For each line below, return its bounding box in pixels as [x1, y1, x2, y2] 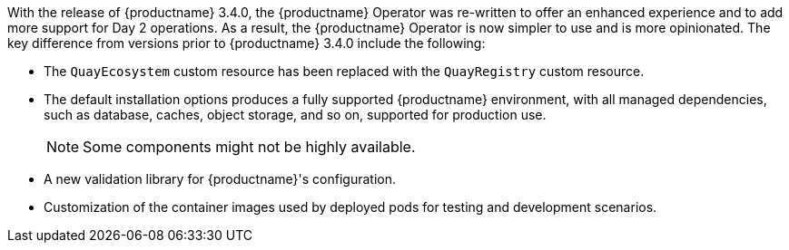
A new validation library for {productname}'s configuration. [44, 171, 396, 187]
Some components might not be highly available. [83, 138, 416, 156]
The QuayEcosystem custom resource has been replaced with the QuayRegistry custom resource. [44, 63, 645, 79]
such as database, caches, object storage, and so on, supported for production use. [44, 107, 547, 122]
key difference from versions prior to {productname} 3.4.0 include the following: [7, 35, 486, 51]
